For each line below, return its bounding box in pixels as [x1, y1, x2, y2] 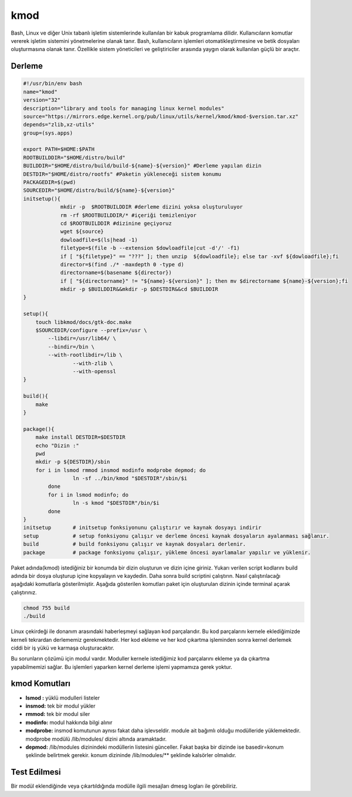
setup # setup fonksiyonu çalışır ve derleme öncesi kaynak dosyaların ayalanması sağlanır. [23, 533, 330, 539]
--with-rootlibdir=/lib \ [48, 351, 123, 359]
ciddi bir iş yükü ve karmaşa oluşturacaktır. [11, 644, 114, 651]
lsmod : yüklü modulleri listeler [25, 694, 100, 701]
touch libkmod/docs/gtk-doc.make [35, 319, 132, 326]
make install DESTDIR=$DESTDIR [35, 434, 126, 441]
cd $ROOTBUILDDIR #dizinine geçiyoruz [60, 220, 172, 226]
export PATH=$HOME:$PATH [23, 146, 95, 153]
